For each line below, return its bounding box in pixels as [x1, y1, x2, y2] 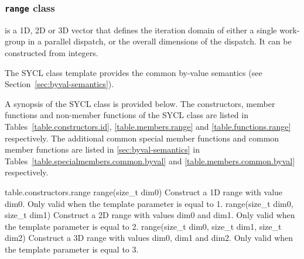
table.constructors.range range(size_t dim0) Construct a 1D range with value [5, 185, 283, 198]
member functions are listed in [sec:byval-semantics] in [5, 143, 200, 156]
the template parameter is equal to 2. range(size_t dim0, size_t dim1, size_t [5, 220, 282, 232]
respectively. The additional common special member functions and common [5, 132, 279, 144]
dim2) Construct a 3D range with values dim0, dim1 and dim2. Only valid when [5, 232, 293, 244]
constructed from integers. [5, 46, 98, 58]
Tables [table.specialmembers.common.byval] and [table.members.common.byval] [5, 154, 295, 167]
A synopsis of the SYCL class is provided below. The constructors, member [5, 97, 275, 109]
